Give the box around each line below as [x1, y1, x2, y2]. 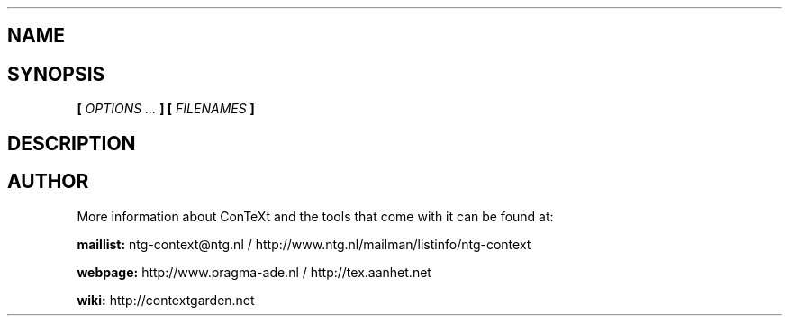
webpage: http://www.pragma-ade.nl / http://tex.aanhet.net [77, 264, 431, 280]
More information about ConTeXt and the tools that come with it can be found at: [77, 208, 554, 224]
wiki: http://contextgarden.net [77, 292, 255, 308]
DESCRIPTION [7, 131, 136, 155]
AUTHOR [7, 170, 89, 193]
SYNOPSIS [7, 62, 105, 85]
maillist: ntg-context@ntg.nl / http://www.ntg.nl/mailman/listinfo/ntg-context [77, 236, 531, 252]
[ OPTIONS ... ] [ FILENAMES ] [77, 101, 255, 117]
